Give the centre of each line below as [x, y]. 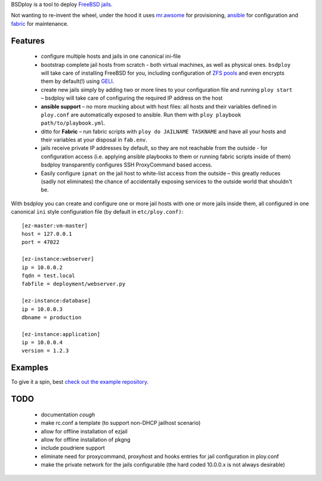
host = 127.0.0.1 [47, 234]
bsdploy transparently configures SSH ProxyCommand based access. [127, 165]
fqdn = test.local [49, 275]
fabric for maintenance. [40, 23]
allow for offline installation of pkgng [86, 439]
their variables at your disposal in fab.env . [94, 140]
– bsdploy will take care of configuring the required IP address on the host [132, 98]
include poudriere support [73, 448]
